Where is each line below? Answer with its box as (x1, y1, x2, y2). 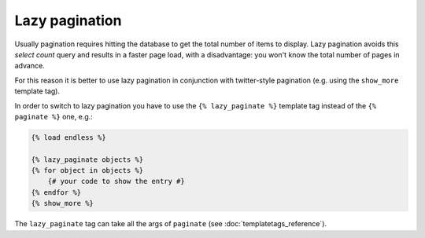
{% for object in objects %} (31, 166, 144, 175)
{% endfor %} (31, 188, 82, 196)
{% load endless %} (31, 133, 106, 141)
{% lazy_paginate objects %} (31, 155, 144, 164)
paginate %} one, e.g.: (14, 112, 94, 121)
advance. (14, 61, 45, 71)
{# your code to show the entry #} (47, 177, 185, 186)
